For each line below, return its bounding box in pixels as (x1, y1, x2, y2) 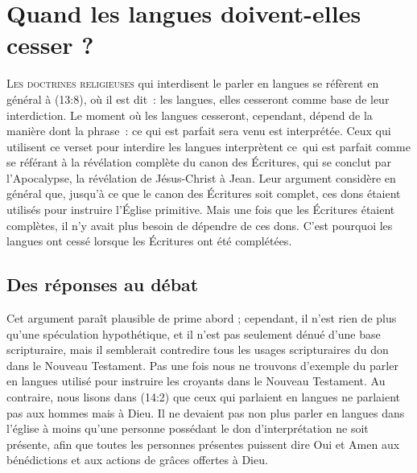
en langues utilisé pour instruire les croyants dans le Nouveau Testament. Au (6, 372, 386, 389)
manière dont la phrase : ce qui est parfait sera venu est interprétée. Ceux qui (6, 122, 391, 139)
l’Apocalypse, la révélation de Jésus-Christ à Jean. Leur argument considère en (6, 169, 396, 186)
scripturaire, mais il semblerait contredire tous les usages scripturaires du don (6, 341, 389, 358)
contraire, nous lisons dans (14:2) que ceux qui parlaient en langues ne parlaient (6, 389, 401, 405)
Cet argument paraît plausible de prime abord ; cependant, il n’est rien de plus (6, 310, 397, 327)
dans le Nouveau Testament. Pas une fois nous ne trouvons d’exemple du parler (6, 356, 398, 373)
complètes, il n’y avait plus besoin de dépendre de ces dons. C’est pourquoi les (6, 216, 393, 233)
